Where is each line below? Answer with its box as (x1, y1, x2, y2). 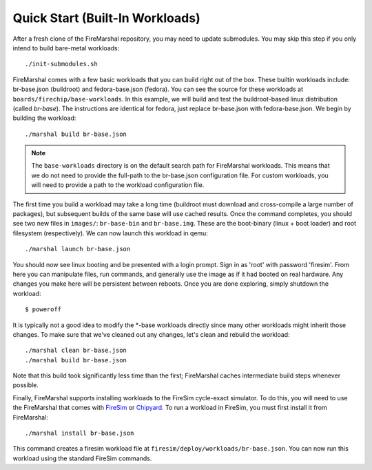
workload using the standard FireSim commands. (12, 454, 152, 462)
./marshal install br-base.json (25, 429, 134, 438)
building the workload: (12, 114, 76, 122)
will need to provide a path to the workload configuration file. (31, 181, 205, 189)
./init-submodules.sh (25, 60, 98, 68)
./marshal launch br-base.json (25, 245, 131, 253)
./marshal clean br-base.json (25, 346, 127, 355)
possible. (12, 381, 39, 389)
